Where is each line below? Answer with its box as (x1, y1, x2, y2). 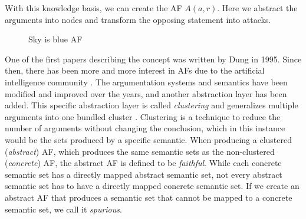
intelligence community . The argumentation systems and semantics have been (5, 75, 288, 88)
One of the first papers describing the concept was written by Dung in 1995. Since (5, 52, 302, 65)
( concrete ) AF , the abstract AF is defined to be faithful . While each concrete (5, 157, 282, 169)
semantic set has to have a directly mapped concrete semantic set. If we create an (5, 180, 300, 192)
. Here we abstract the (217, 2, 298, 14)
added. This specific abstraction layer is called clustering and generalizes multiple (5, 99, 298, 111)
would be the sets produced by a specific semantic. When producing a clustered (5, 133, 292, 145)
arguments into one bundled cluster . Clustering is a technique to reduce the (5, 110, 281, 122)
